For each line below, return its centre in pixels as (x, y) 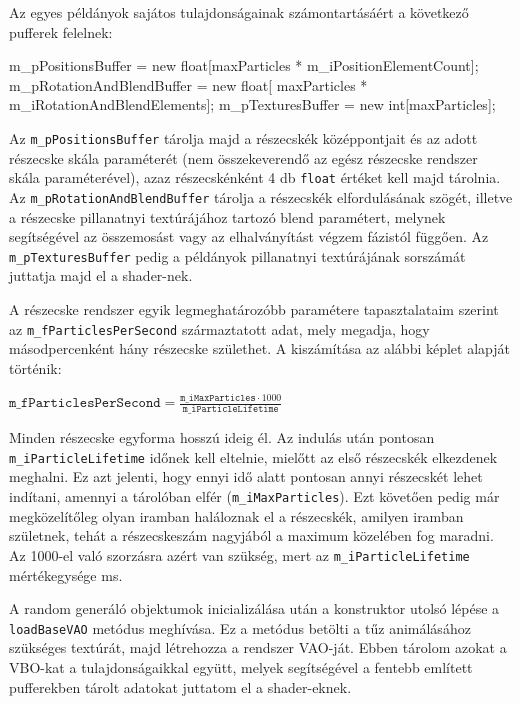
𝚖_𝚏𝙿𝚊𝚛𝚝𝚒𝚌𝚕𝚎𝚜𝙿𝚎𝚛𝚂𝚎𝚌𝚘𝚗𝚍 (85, 403)
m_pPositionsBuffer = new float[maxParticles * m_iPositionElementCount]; (244, 65)
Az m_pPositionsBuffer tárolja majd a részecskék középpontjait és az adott (243, 137)
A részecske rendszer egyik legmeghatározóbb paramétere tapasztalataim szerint (254, 308)
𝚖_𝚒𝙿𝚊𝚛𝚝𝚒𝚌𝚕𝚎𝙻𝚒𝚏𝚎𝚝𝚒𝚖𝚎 (230, 409)
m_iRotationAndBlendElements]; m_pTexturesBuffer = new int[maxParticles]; (252, 104)
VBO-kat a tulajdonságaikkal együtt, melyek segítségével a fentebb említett (241, 667)
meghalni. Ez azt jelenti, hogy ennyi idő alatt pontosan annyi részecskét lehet (246, 476)
